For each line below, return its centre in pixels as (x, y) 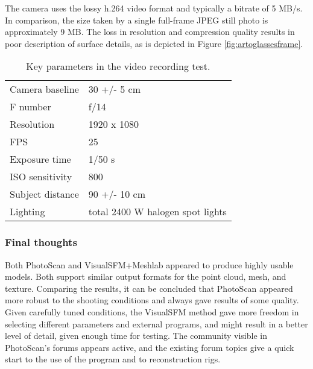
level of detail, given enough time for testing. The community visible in (136, 336)
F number (30, 107)
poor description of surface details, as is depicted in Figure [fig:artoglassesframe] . (154, 43)
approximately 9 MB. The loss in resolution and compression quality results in (150, 32)
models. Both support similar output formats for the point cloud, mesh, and (146, 276)
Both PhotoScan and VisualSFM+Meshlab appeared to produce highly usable (149, 264)
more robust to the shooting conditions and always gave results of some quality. (152, 300)
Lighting (27, 212)
